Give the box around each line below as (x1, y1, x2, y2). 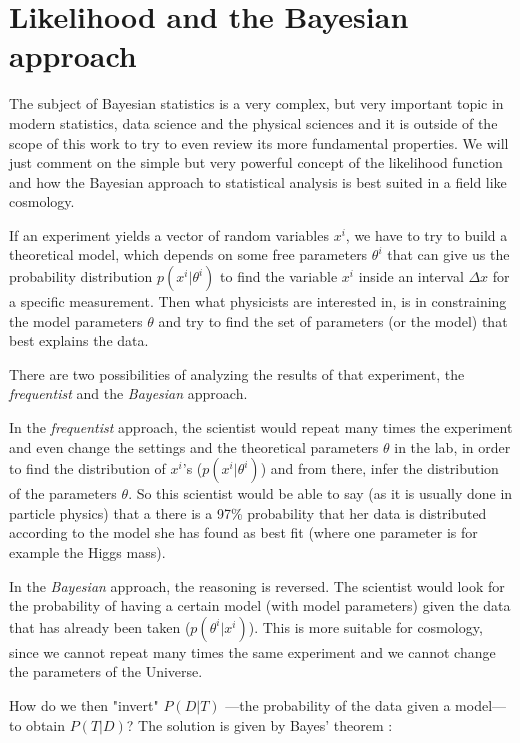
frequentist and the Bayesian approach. (9, 383, 248, 404)
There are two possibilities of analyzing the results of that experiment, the (9, 363, 465, 384)
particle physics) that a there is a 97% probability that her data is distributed (9, 502, 487, 523)
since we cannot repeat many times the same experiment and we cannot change (9, 641, 496, 662)
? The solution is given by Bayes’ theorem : (126, 714, 393, 735)
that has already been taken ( (9, 616, 191, 637)
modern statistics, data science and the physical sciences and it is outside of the (9, 112, 498, 133)
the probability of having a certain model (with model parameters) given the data (9, 595, 511, 616)
